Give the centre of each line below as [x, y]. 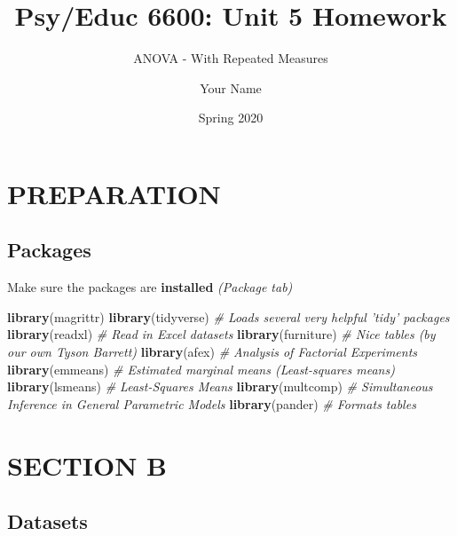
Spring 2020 [231, 118]
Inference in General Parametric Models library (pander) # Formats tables [212, 403]
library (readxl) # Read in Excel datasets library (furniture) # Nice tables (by [221, 334]
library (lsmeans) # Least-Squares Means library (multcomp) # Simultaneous [220, 386]
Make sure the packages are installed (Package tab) [150, 287]
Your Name [231, 87]
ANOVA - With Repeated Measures [231, 58]
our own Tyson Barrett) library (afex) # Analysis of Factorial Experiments [213, 352]
